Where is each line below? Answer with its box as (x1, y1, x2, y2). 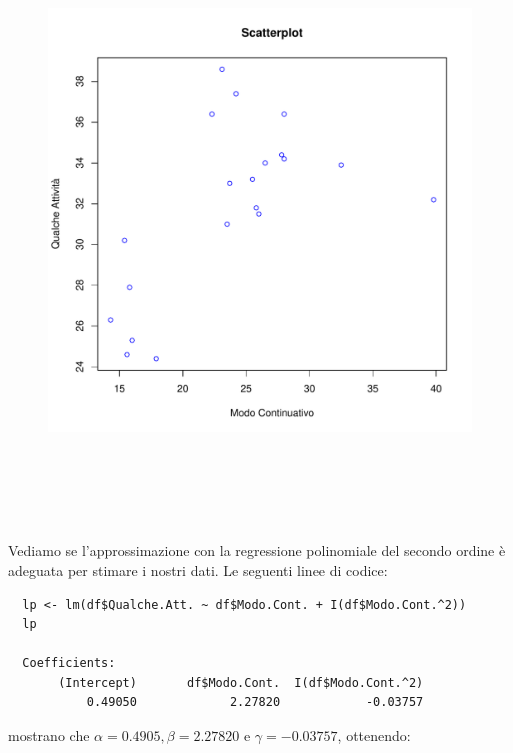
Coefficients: (22, 656, 116, 671)
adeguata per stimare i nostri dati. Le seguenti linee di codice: (8, 559, 388, 580)
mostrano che (8, 725, 90, 746)
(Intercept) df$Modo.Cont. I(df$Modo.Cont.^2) (58, 675, 424, 690)
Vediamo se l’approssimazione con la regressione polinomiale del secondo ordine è (8, 540, 506, 561)
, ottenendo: (337, 725, 411, 746)
